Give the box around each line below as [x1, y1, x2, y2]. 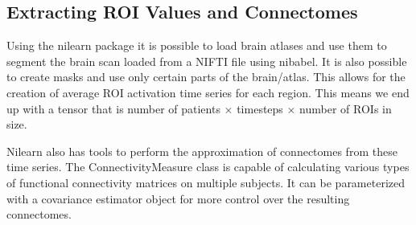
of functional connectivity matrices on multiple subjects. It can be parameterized [6, 174, 406, 190]
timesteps [237, 100, 283, 117]
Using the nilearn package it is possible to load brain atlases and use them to [6, 37, 387, 54]
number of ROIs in [299, 100, 392, 117]
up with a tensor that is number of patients [6, 100, 220, 117]
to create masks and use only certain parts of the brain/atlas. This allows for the [6, 68, 406, 85]
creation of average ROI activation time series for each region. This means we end [6, 84, 410, 100]
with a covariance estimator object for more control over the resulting [6, 190, 350, 207]
